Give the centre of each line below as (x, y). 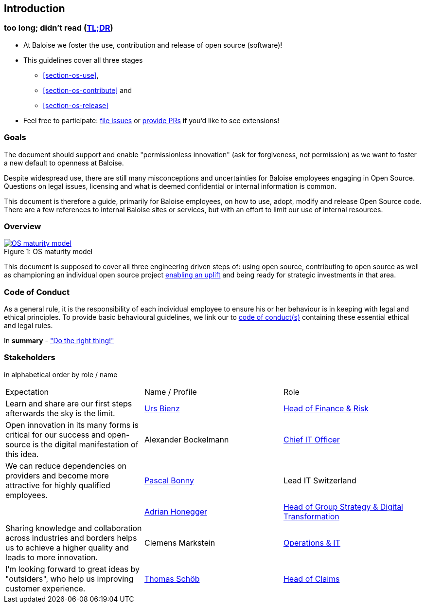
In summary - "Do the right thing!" (59, 341)
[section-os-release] (76, 105)
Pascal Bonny (169, 480)
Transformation (311, 516)
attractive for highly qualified (58, 485)
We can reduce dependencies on (66, 466)
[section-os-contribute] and (88, 90)
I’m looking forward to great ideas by (72, 569)
